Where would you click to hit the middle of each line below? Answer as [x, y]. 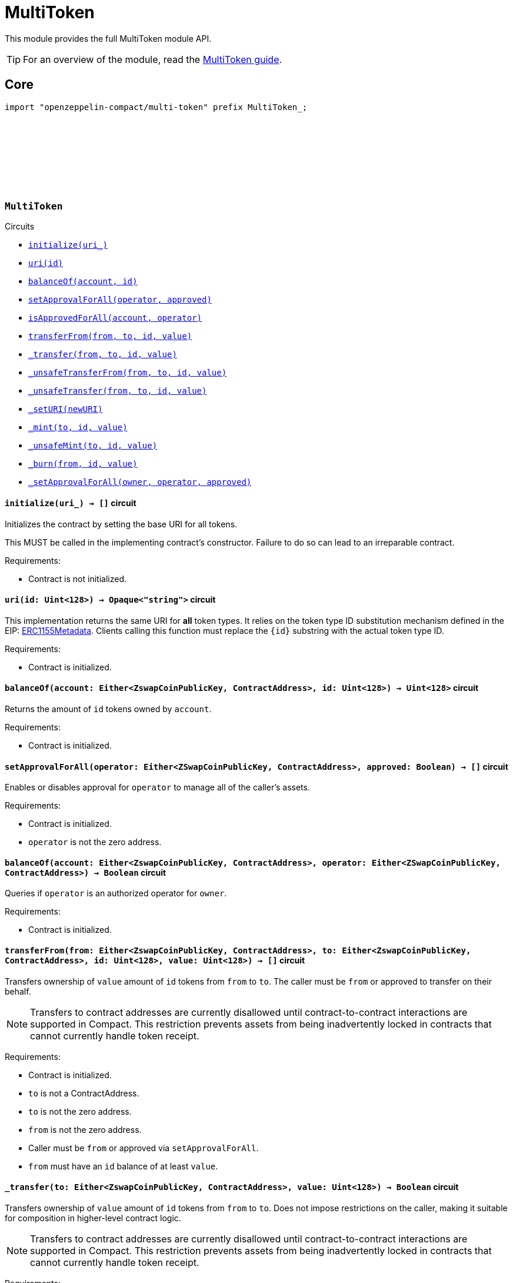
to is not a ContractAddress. [84, 1093]
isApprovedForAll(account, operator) [115, 318]
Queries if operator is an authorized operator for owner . [116, 893]
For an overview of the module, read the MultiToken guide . [153, 59]
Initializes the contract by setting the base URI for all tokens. [121, 524]
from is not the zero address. [85, 1129]
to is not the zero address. [80, 1111]
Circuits [20, 227]
